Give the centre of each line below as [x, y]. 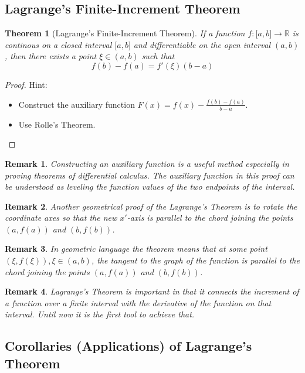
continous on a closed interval [58, 44]
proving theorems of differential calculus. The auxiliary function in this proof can [150, 175]
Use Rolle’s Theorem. [57, 124]
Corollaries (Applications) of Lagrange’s [128, 346]
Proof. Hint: [26, 84]
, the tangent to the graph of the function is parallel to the [195, 260]
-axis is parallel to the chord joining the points [210, 218]
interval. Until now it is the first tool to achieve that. [100, 314]
